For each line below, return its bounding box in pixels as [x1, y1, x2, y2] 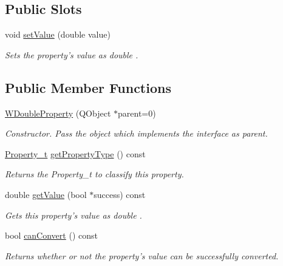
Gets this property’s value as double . [5, 208, 142, 221]
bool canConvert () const [5, 229, 98, 242]
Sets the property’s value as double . [5, 48, 138, 61]
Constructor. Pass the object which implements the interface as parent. [5, 127, 268, 140]
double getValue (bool [5, 188, 87, 200]
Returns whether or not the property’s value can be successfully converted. [5, 249, 279, 262]
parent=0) [118, 106, 156, 119]
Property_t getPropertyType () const [5, 147, 146, 160]
